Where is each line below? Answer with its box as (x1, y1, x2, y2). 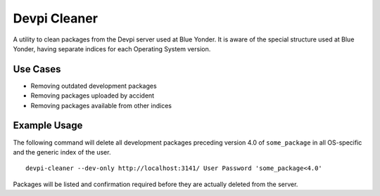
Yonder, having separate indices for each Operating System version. (13, 44, 211, 53)
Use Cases (13, 63, 61, 75)
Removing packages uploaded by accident (30, 91, 155, 100)
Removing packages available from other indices (30, 101, 172, 110)
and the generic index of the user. (13, 148, 111, 156)
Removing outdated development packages (30, 81, 158, 90)
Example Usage (13, 119, 83, 131)
